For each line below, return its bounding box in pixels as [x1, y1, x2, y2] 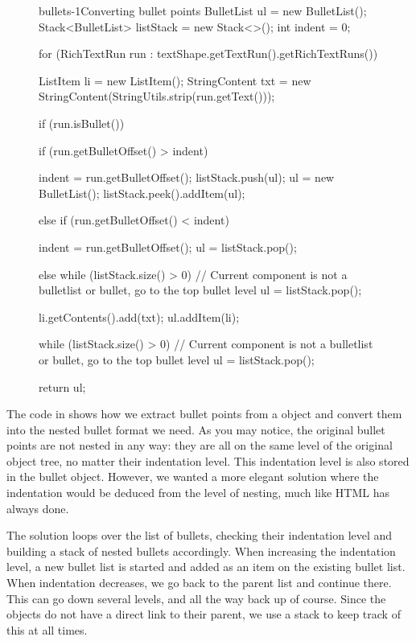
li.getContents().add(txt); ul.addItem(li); [39, 308, 240, 325]
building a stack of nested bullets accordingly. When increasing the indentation [6, 542, 396, 559]
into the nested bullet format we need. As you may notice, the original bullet [6, 421, 385, 438]
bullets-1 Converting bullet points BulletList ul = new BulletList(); [39, 2, 367, 18]
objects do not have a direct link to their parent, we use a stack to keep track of [6, 606, 401, 623]
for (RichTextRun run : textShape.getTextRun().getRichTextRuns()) [39, 45, 378, 62]
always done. [6, 499, 69, 516]
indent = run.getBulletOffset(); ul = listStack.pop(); [39, 238, 297, 255]
